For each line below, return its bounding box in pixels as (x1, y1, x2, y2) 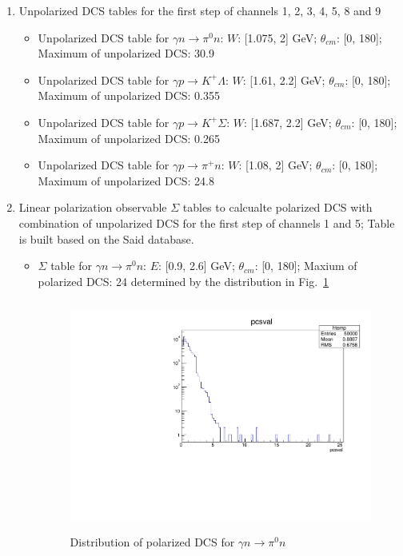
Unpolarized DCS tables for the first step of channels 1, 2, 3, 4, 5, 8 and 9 (18, 2, 381, 18)
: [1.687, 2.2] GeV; (243, 113, 332, 130)
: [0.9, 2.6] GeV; (158, 257, 235, 274)
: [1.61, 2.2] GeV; (242, 71, 325, 88)
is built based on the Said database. (18, 230, 194, 247)
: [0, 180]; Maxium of (254, 257, 357, 274)
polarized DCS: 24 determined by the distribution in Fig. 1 (38, 272, 329, 289)
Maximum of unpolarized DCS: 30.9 (38, 45, 214, 62)
